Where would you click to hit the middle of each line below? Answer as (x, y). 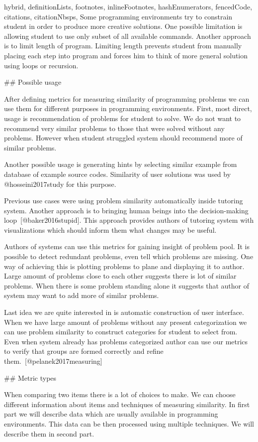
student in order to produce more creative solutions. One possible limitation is (123, 26)
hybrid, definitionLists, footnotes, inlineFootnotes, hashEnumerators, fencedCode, (128, 6)
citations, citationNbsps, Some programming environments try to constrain (118, 16)
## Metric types (30, 377)
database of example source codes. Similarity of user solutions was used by (118, 174)
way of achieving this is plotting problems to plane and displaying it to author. (124, 266)
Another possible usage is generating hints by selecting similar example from (121, 164)
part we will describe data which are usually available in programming (111, 414)
